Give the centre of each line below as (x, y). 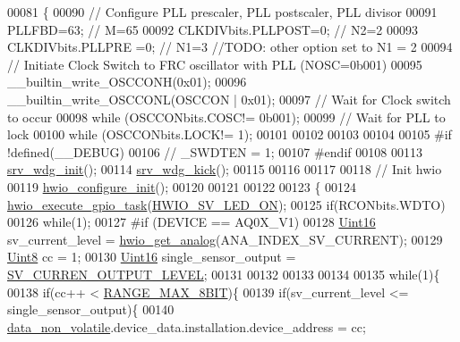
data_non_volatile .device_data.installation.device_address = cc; (187, 326)
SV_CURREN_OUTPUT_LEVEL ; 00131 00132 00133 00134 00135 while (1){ (224, 274)
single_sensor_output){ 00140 (91, 309)
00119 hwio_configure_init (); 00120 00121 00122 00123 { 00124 (182, 186)
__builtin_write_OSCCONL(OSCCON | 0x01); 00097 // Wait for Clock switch (229, 99)
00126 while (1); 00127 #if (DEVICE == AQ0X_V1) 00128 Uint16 (192, 222)
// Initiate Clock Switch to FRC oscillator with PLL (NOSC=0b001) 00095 (215, 64)
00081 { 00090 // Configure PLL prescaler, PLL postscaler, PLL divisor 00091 (222, 12)
